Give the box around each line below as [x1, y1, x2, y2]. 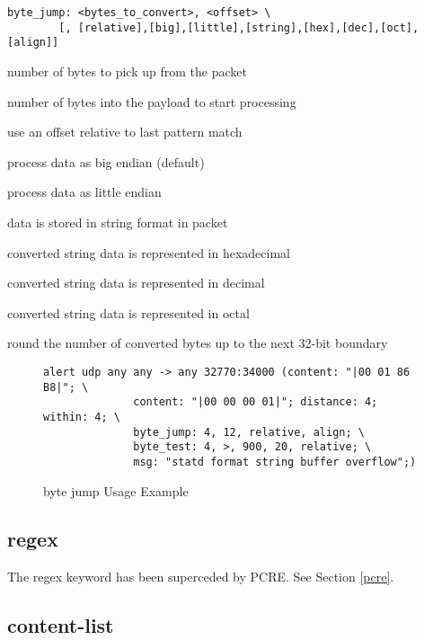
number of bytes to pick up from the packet [7, 61, 247, 80]
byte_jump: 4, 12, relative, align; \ [133, 425, 365, 439]
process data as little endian [7, 182, 162, 201]
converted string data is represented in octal [7, 303, 250, 322]
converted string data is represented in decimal [7, 273, 265, 292]
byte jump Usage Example [43, 481, 189, 500]
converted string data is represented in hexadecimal [7, 243, 290, 262]
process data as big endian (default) [7, 152, 205, 171]
